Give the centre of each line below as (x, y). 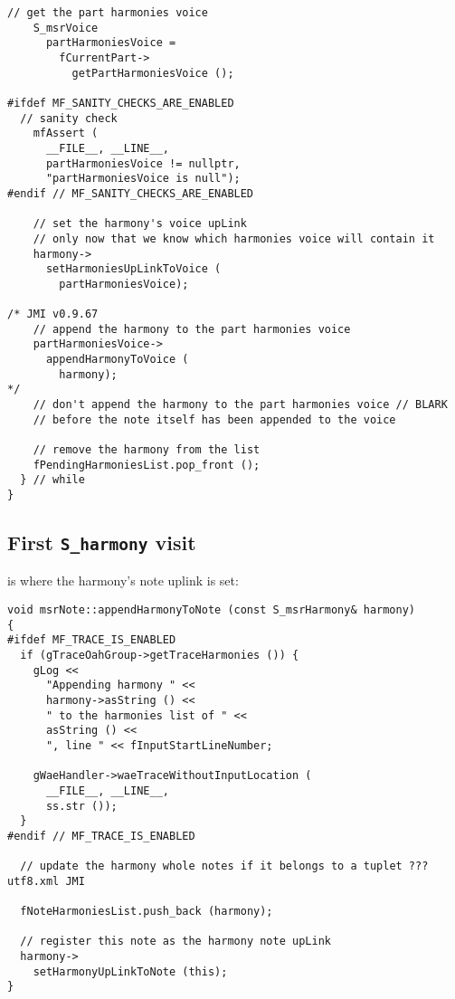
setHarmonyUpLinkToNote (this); (130, 971)
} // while (52, 480)
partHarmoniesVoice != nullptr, (143, 163)
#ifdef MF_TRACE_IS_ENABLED (92, 640)
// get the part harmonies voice (108, 13)
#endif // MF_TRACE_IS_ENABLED (101, 836)
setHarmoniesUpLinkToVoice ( (133, 269)
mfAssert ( (66, 133)
